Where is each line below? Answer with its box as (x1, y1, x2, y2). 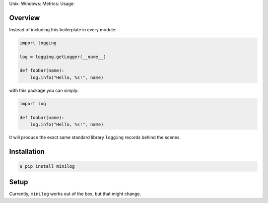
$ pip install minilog (19, 163, 75, 169)
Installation (9, 147, 45, 156)
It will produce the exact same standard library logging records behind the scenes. (9, 134, 181, 140)
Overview (9, 13, 40, 22)
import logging (19, 40, 57, 46)
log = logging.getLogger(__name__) (19, 54, 106, 60)
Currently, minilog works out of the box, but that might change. (9, 191, 141, 197)
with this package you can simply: (9, 87, 79, 93)
